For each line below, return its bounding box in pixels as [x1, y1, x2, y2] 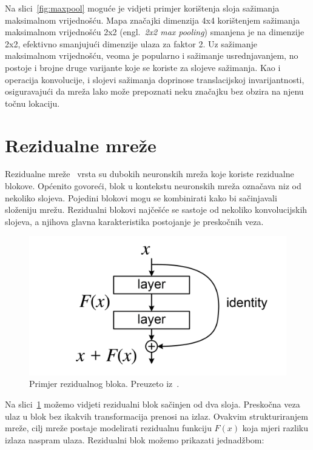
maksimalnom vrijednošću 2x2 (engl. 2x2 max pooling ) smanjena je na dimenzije [5, 25, 305, 38]
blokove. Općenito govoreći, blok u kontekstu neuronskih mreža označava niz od [5, 180, 301, 192]
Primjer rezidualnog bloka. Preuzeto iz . [29, 377, 180, 390]
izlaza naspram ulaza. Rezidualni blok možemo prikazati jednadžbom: [5, 433, 264, 446]
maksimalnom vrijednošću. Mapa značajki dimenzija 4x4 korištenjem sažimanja [5, 13, 300, 26]
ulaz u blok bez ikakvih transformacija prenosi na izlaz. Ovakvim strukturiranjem [5, 409, 308, 422]
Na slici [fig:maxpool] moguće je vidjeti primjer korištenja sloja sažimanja [5, 2, 280, 14]
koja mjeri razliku [242, 421, 308, 434]
